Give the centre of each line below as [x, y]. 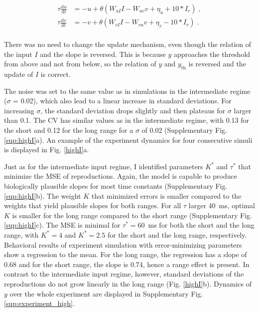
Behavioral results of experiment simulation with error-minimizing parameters [123, 244]
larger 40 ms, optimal [222, 205]
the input [18, 54]
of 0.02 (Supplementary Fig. [184, 130]
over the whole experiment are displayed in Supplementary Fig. [106, 293]
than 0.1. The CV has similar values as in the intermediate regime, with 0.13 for [127, 120]
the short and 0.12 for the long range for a [69, 130]
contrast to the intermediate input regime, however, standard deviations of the [124, 274]
